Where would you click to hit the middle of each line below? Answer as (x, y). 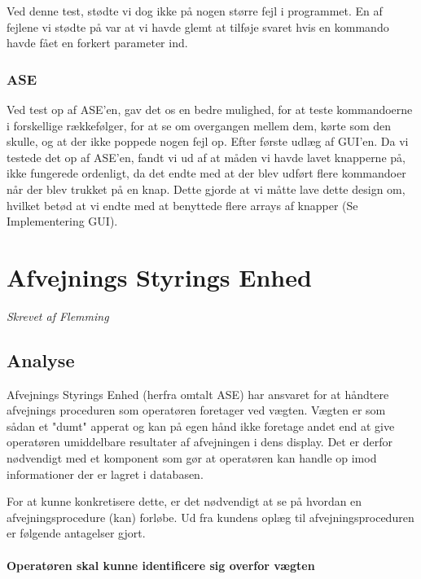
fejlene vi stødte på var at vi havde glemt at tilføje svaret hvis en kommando (198, 26)
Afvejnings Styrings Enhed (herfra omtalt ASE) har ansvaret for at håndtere (198, 394)
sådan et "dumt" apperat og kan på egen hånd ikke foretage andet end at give (201, 425)
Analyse (41, 360)
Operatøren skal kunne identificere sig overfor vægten (161, 565)
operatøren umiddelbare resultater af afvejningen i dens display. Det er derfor (200, 442)
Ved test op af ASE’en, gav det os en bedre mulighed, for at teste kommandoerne (210, 109)
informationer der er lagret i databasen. (105, 474)
